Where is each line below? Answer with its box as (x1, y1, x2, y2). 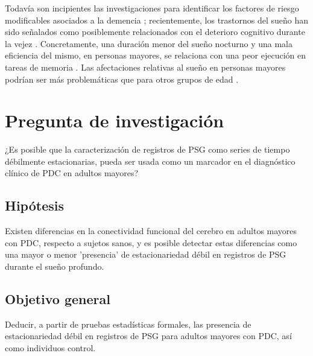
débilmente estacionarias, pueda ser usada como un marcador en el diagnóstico (5, 154, 296, 167)
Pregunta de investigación (5, 108, 224, 133)
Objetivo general (5, 290, 110, 308)
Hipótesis (5, 196, 64, 215)
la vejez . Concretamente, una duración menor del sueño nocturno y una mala (5, 37, 293, 49)
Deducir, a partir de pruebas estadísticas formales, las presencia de (5, 317, 251, 330)
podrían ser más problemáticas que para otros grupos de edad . (5, 72, 239, 85)
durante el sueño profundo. (5, 260, 104, 273)
